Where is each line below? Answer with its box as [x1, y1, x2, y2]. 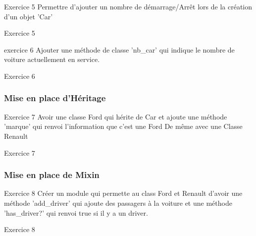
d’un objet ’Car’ [4, 11, 53, 21]
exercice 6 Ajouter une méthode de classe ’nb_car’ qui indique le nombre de [4, 44, 235, 55]
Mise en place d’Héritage [4, 92, 106, 104]
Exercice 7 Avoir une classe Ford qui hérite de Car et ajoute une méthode [4, 111, 227, 121]
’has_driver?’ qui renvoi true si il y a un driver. [4, 207, 148, 218]
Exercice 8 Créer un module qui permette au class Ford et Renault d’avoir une [4, 188, 243, 198]
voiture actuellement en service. [4, 54, 100, 64]
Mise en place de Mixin [4, 169, 100, 181]
